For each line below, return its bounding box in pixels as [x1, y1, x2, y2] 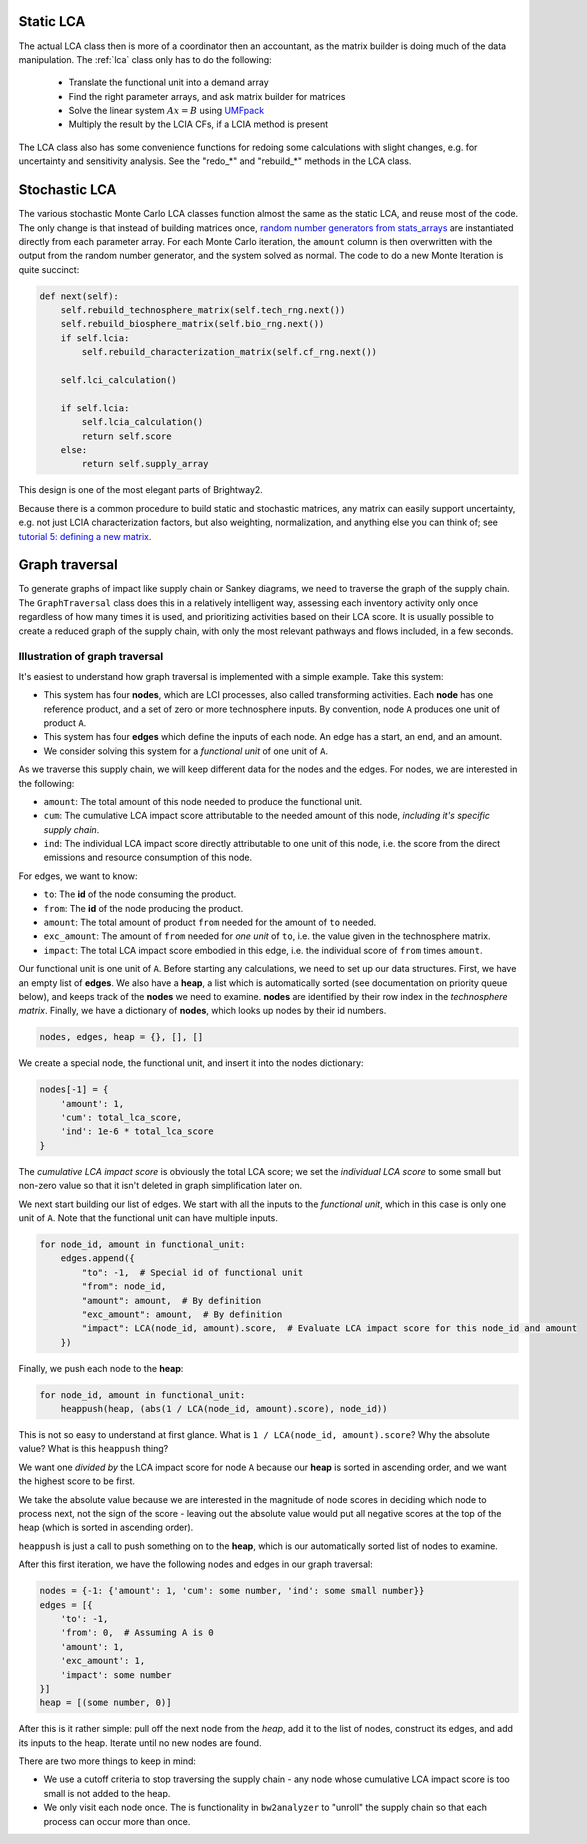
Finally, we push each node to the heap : [18, 1362, 184, 1374]
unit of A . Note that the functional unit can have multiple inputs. [18, 1212, 279, 1224]
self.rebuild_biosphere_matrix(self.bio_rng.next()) [60, 318, 325, 330]
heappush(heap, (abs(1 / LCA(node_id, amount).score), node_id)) [60, 1403, 388, 1415]
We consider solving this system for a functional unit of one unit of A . [43, 745, 329, 757]
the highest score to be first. [18, 1475, 135, 1487]
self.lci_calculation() [60, 375, 177, 386]
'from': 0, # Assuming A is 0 [60, 1627, 214, 1639]
